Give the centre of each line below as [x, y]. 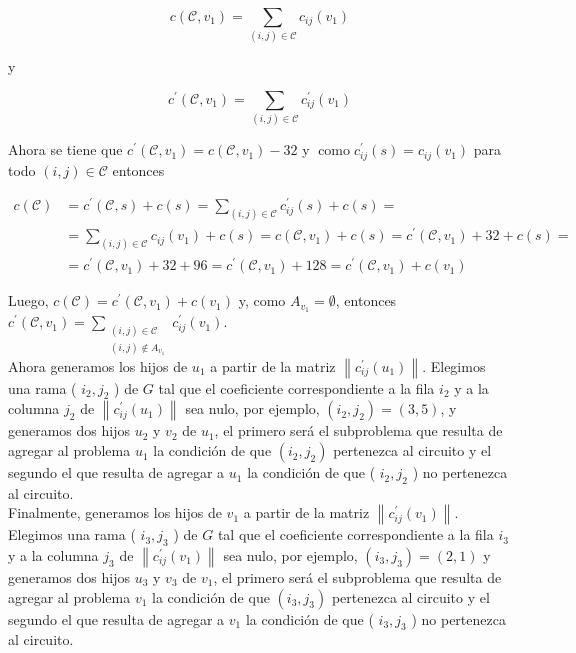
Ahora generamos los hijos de [98, 365]
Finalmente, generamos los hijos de [115, 512]
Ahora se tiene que [65, 149]
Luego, [28, 300]
